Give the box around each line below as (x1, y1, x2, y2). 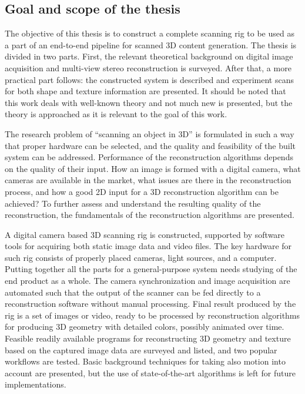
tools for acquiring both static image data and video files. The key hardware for (5, 240, 292, 252)
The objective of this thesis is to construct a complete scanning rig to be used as (5, 27, 294, 39)
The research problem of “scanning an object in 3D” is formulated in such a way (5, 127, 294, 140)
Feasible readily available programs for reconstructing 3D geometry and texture (5, 332, 291, 345)
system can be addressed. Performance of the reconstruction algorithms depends (5, 151, 293, 163)
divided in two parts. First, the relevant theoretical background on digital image (5, 50, 293, 62)
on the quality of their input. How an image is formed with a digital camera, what (5, 162, 301, 174)
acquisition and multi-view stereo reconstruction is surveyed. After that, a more (5, 61, 291, 74)
